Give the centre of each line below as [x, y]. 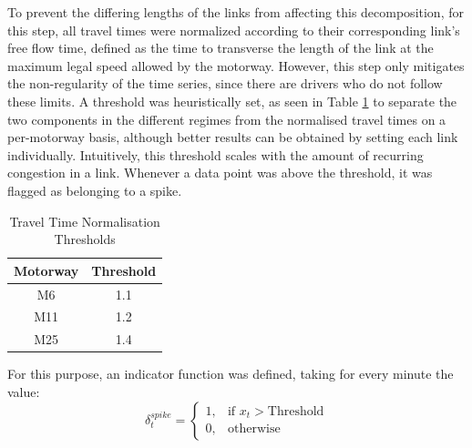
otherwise [254, 429]
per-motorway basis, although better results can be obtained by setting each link [233, 137]
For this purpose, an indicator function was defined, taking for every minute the [231, 374]
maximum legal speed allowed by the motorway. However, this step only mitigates [236, 65]
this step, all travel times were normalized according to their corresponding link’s [234, 30]
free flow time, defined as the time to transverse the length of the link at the [221, 48]
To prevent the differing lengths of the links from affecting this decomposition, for [236, 12]
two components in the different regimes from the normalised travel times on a [227, 119]
